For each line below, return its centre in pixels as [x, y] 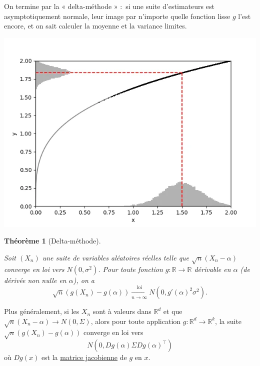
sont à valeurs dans [122, 311]
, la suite [228, 321]
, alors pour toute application [136, 321]
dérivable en [212, 269]
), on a [84, 280]
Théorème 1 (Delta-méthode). [52, 241]
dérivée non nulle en [35, 280]
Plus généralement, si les [42, 311]
